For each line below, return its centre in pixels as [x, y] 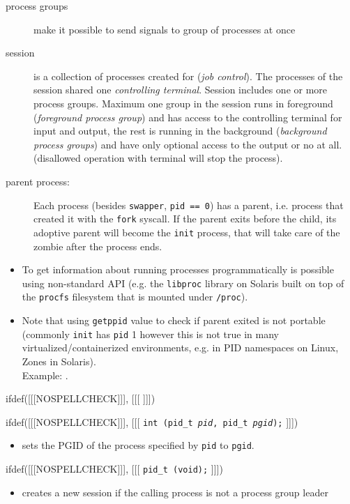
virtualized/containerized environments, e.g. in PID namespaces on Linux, [180, 348]
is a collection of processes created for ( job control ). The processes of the [188, 76]
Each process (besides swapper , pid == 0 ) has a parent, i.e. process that [189, 205]
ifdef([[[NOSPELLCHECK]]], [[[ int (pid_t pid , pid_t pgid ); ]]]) [152, 421]
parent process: [38, 181]
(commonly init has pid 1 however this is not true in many [150, 334]
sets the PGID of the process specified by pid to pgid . [138, 445]
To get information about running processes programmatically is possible [178, 269]
